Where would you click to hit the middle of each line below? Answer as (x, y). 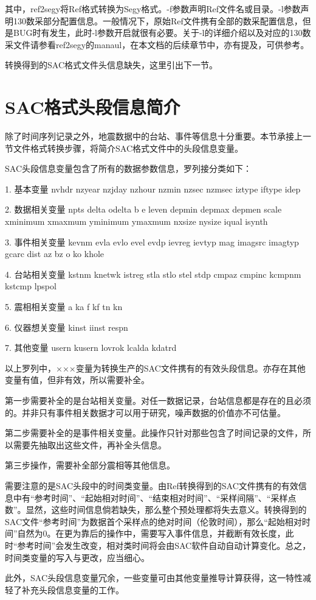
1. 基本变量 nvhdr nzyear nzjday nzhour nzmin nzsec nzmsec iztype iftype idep (153, 189)
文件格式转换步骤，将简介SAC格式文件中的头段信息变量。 (128, 148)
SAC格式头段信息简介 (93, 107)
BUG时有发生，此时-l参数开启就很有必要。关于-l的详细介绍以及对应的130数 (162, 33)
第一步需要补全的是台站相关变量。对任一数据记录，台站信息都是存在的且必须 (158, 400)
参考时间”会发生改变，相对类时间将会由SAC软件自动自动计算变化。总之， (164, 545)
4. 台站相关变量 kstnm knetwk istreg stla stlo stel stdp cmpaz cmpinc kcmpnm (153, 274)
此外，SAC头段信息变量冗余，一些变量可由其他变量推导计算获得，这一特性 (154, 578)
